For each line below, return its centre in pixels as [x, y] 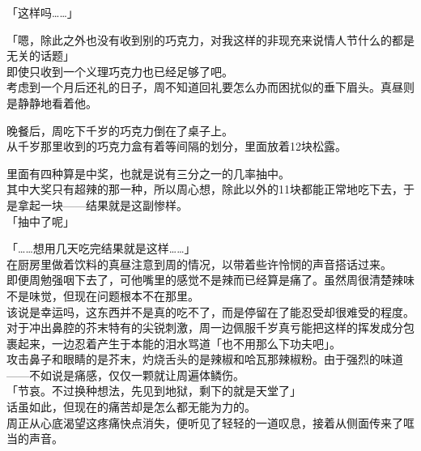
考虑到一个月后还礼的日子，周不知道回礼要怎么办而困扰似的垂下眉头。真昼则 [210, 87]
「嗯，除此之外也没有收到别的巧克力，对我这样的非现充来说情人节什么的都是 [210, 39]
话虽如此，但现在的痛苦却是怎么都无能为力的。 [131, 407]
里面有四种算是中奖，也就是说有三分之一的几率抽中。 [148, 173]
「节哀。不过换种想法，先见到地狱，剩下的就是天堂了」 [154, 391]
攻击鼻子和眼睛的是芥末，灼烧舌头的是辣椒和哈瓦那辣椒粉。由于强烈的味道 [205, 359]
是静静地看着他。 [52, 102]
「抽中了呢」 [40, 221]
